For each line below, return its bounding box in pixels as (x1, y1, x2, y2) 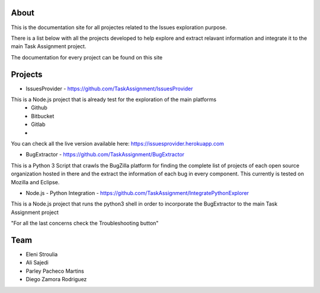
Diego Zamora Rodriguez (25, 276, 87, 283)
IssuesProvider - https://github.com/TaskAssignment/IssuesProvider (25, 85, 193, 92)
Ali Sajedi (25, 259, 49, 266)
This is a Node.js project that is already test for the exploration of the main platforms (11, 96, 216, 103)
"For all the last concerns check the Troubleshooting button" (11, 220, 159, 227)
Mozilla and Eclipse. (11, 178, 60, 185)
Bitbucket (31, 112, 55, 119)
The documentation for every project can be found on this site (11, 53, 163, 61)
